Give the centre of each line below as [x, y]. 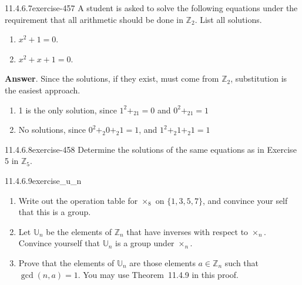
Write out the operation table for [78, 200]
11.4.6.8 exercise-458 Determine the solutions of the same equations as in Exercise [151, 149]
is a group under [145, 243]
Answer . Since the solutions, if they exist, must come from [112, 78]
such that [242, 262]
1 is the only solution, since [68, 110]
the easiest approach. [43, 90]
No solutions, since [52, 130]
